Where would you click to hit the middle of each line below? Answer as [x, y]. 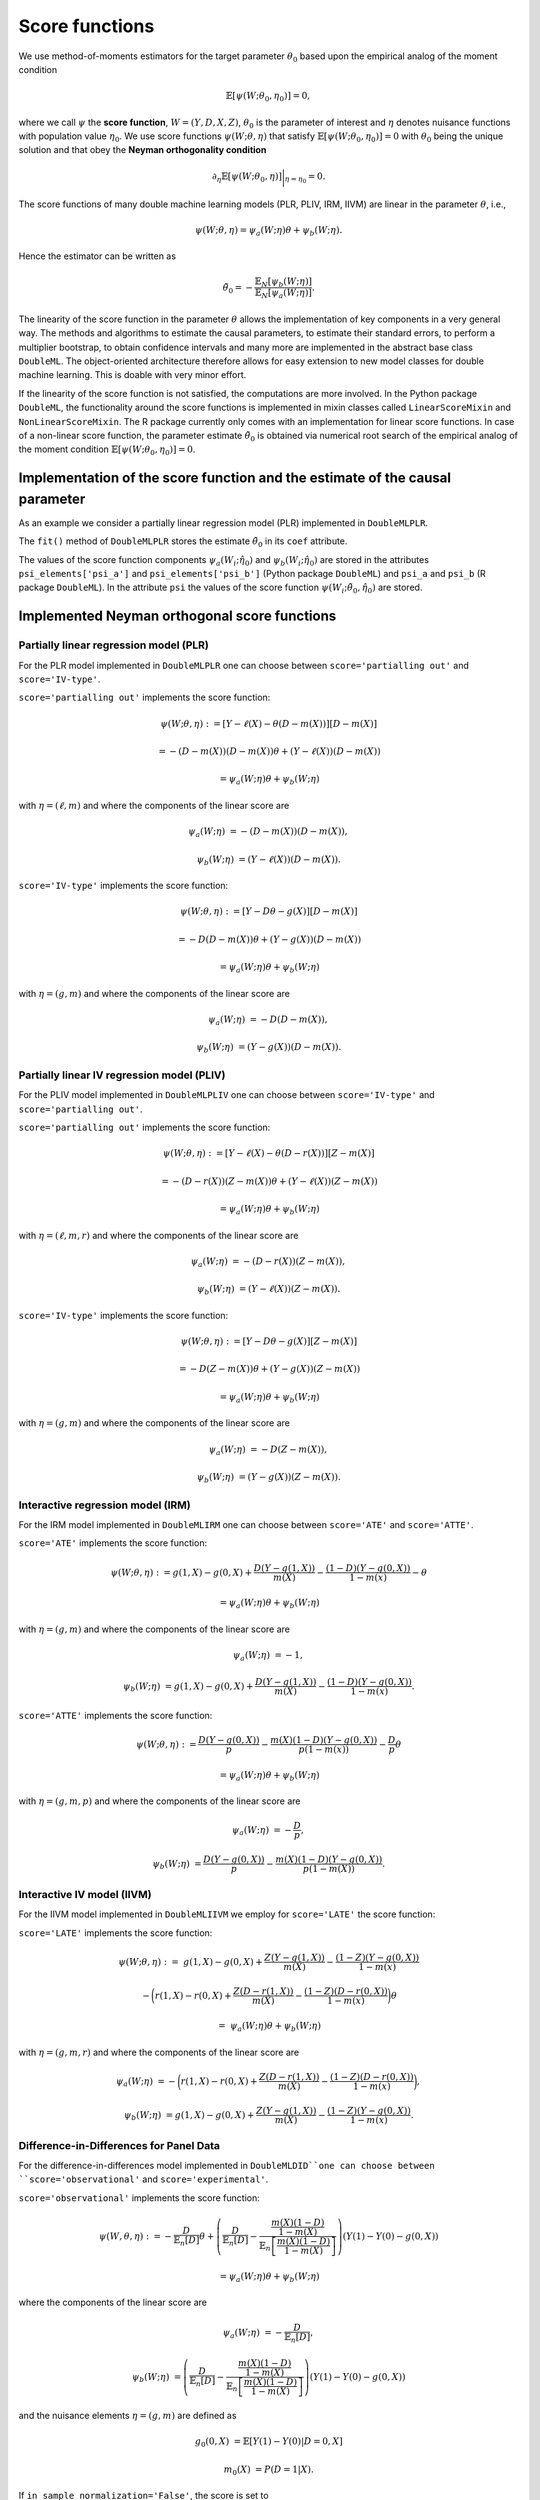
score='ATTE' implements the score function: [115, 1715]
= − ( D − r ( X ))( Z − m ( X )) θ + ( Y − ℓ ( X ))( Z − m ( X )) [270, 1181]
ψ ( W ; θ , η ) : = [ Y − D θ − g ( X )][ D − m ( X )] [269, 911]
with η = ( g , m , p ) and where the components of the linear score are [159, 1801]
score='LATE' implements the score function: [115, 1932]
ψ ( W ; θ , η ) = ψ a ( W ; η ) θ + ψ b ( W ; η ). [269, 231]
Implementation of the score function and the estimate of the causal [235, 478]
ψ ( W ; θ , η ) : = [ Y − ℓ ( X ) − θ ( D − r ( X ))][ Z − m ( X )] [268, 1153]
